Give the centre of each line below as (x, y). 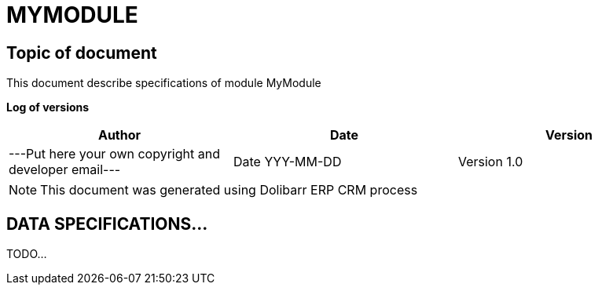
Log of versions (48, 107)
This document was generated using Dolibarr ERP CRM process (229, 190)
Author (119, 135)
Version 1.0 (490, 162)
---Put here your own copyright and (114, 154)
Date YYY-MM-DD (287, 162)
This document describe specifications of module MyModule (164, 83)
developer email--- (65, 170)
